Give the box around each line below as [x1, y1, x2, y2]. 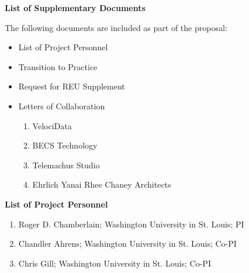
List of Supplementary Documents [5, 2, 146, 13]
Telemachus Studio [32, 158, 100, 171]
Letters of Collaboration [18, 99, 105, 112]
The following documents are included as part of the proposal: [5, 21, 227, 33]
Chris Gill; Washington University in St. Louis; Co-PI [18, 257, 211, 269]
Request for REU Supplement [18, 80, 125, 92]
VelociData [32, 119, 72, 132]
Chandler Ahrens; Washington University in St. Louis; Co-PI [18, 237, 237, 250]
